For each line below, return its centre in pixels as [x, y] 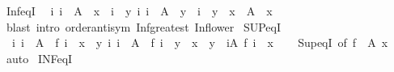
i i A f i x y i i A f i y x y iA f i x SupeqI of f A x [200, 42]
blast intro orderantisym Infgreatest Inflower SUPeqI [143, 26]
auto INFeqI [39, 58]
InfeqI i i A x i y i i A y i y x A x [139, 11]
